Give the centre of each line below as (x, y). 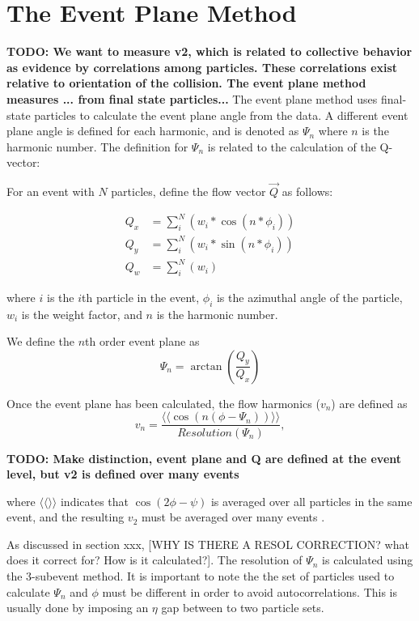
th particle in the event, (141, 297)
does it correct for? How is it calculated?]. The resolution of (154, 560)
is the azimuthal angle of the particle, (309, 297)
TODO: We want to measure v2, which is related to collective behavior (209, 51)
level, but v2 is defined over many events (123, 474)
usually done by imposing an (78, 608)
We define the (40, 341)
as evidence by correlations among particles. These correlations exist (202, 67)
